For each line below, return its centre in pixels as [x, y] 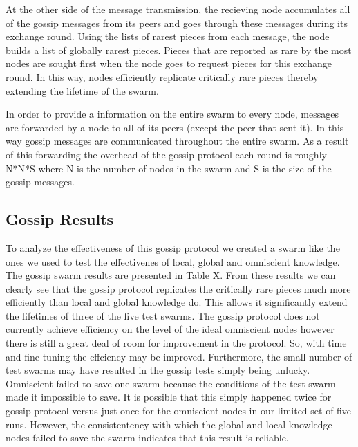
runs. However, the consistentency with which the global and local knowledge [169, 424]
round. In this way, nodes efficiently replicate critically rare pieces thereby [162, 76]
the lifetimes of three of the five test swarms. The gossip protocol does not [163, 315]
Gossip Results [60, 219]
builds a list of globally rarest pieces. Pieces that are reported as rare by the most [179, 49]
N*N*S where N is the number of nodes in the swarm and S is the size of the [169, 168]
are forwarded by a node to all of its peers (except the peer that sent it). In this [175, 127]
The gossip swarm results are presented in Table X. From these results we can [171, 275]
